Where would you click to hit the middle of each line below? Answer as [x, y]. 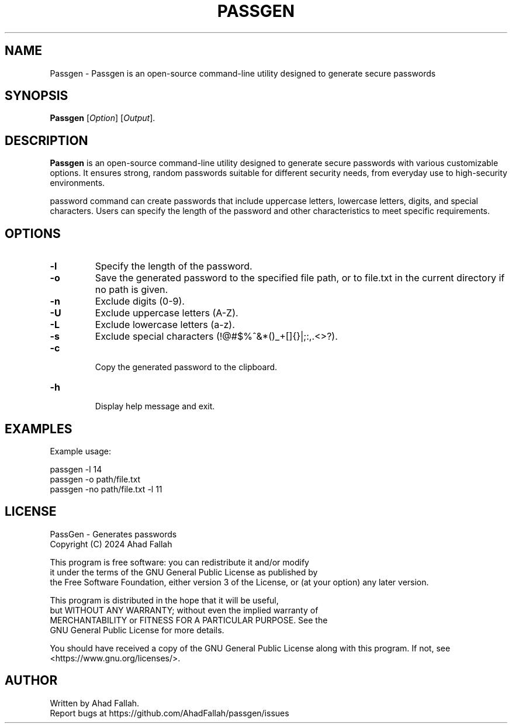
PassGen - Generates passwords [113, 534]
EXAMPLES [39, 429]
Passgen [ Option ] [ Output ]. [103, 118]
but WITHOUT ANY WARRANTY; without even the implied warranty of [184, 610]
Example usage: [80, 451]
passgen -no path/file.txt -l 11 [106, 489]
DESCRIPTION [46, 140]
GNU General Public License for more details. [137, 630]
